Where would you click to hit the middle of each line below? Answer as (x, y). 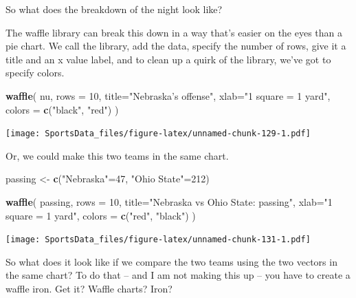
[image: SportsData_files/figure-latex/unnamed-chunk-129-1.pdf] (158, 134)
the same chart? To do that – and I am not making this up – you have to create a (178, 275)
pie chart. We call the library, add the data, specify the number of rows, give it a (176, 46)
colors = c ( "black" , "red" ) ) (62, 109)
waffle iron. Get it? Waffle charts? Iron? (89, 289)
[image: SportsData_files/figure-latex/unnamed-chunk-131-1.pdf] (158, 240)
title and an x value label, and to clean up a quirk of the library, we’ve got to (168, 59)
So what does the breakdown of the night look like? (114, 9)
